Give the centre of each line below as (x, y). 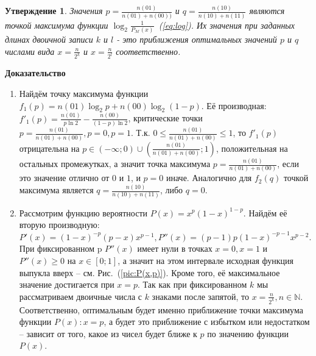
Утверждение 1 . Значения (54, 11)
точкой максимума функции (57, 25)
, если (288, 164)
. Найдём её (265, 212)
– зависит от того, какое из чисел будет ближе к (108, 333)
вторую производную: (59, 225)
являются (267, 11)
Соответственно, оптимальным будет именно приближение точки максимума (161, 309)
